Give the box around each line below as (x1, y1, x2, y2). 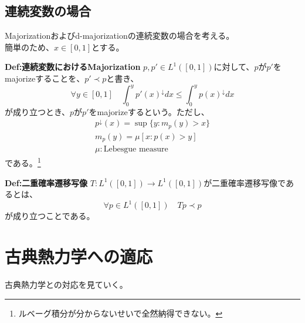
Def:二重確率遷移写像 (5, 176, 88, 189)
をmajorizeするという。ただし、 (89, 105, 209, 117)
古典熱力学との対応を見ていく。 (5, 278, 128, 291)
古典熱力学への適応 (5, 244, 153, 268)
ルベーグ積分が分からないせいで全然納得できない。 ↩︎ (18, 307, 223, 319)
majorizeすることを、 (5, 72, 85, 84)
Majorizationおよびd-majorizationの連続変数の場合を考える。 (5, 29, 235, 42)
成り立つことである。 (12, 210, 95, 222)
